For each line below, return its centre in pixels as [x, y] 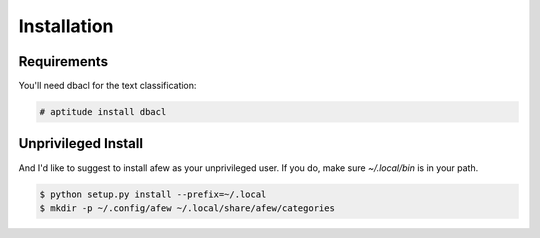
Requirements [63, 61]
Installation [66, 26]
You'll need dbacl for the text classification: [107, 86]
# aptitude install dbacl [103, 112]
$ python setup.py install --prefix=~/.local [153, 194]
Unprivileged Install [81, 143]
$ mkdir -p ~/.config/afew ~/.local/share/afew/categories [187, 208]
